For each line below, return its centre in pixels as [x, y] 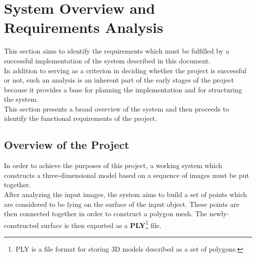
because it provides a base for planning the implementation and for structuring [123, 89]
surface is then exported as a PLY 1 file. [101, 224]
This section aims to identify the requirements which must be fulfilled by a [117, 51]
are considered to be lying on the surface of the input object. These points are [122, 204]
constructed [21, 225]
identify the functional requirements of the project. [80, 118]
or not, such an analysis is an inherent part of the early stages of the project [119, 80]
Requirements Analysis [84, 27]
